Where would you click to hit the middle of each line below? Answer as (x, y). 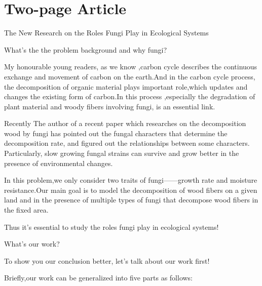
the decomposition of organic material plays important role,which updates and (126, 86)
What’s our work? (32, 244)
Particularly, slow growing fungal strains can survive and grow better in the (122, 153)
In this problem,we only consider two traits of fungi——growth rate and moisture (131, 180)
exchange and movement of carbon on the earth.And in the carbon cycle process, (130, 76)
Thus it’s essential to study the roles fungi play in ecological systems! (111, 227)
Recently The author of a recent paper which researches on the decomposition (125, 123)
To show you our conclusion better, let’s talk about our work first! (107, 260)
